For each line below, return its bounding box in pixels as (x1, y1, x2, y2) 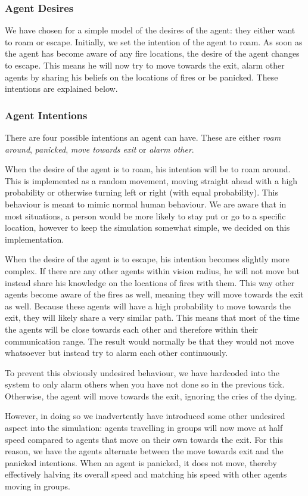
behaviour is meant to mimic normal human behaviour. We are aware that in (5, 197, 287, 210)
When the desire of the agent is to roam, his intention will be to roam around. (5, 163, 291, 175)
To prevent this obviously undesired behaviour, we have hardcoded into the (5, 366, 279, 379)
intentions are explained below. (5, 82, 118, 95)
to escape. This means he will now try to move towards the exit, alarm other (5, 59, 285, 71)
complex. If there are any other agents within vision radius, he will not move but (5, 264, 300, 277)
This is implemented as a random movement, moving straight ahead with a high (5, 174, 298, 187)
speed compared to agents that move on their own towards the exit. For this (5, 433, 283, 445)
